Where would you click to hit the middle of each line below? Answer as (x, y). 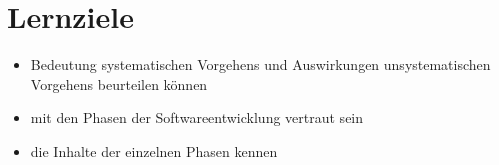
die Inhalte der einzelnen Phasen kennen (154, 150)
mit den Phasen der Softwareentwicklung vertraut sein (197, 117)
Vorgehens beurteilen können (119, 83)
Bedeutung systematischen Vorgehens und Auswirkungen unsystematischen (260, 64)
